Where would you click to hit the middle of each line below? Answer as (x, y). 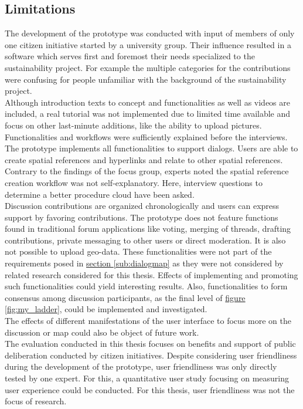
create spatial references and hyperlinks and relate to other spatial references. (144, 159)
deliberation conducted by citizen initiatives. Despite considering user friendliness (151, 355)
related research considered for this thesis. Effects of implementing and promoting (151, 274)
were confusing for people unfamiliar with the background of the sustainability (146, 79)
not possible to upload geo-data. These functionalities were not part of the (138, 251)
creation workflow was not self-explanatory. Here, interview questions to (134, 182)
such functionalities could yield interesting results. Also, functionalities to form (146, 286)
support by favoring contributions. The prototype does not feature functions (142, 217)
